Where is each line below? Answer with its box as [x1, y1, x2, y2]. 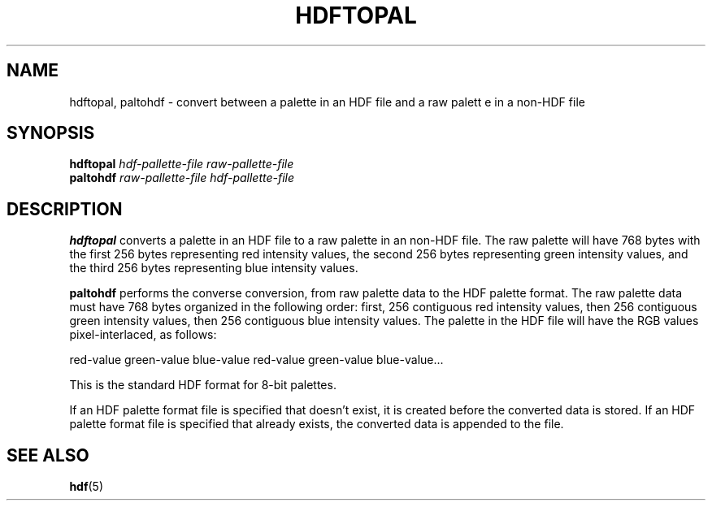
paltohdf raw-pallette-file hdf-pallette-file [69, 171, 295, 185]
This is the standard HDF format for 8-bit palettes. [69, 378, 336, 392]
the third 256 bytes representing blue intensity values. [69, 261, 358, 275]
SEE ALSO [7, 444, 89, 466]
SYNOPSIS [7, 123, 95, 144]
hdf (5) [69, 479, 104, 494]
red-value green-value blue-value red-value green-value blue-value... [69, 353, 444, 367]
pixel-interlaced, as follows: [69, 327, 217, 342]
